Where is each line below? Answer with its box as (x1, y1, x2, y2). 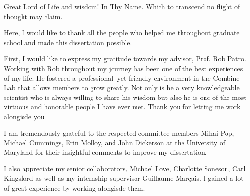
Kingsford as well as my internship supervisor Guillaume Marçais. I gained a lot (4, 172, 244, 183)
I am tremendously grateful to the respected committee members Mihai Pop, (4, 127, 234, 138)
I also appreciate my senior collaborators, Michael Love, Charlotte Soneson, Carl (4, 163, 246, 173)
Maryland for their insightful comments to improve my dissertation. (4, 147, 207, 157)
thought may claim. (4, 11, 63, 21)
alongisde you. (4, 111, 46, 121)
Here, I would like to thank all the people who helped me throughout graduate (4, 27, 240, 38)
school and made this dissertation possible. (4, 37, 132, 47)
